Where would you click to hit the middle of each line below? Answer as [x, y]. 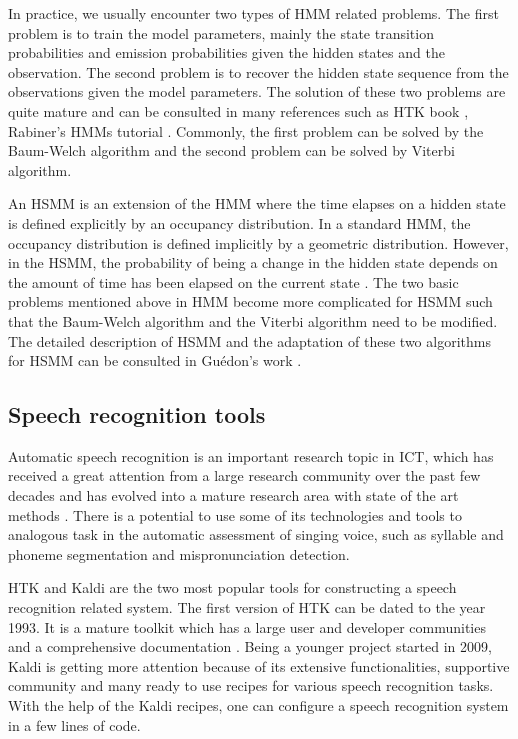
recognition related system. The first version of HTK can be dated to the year [247, 607]
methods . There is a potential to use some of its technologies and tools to [235, 514]
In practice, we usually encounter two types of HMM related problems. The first [253, 13]
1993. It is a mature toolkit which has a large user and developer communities [247, 626]
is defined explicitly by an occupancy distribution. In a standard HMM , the [239, 222]
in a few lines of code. [74, 724]
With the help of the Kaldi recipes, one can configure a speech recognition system [258, 705]
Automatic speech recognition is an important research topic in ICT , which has [251, 455]
